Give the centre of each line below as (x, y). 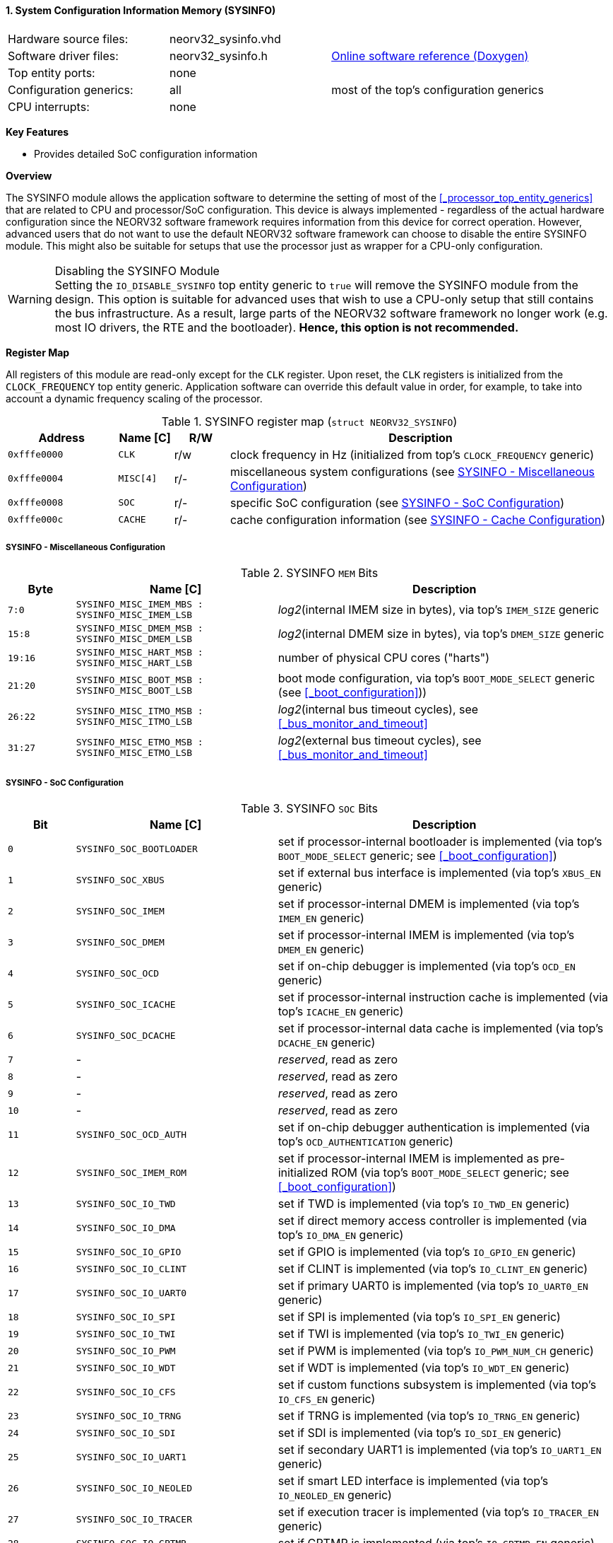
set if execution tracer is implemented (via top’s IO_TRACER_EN (438, 1512)
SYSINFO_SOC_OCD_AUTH (131, 1134)
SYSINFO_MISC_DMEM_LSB (134, 639)
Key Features (37, 132)
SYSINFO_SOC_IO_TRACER (134, 1519)
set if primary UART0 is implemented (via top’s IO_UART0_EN (433, 1286)
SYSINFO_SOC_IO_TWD (126, 1204)
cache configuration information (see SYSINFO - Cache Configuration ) (418, 519)
